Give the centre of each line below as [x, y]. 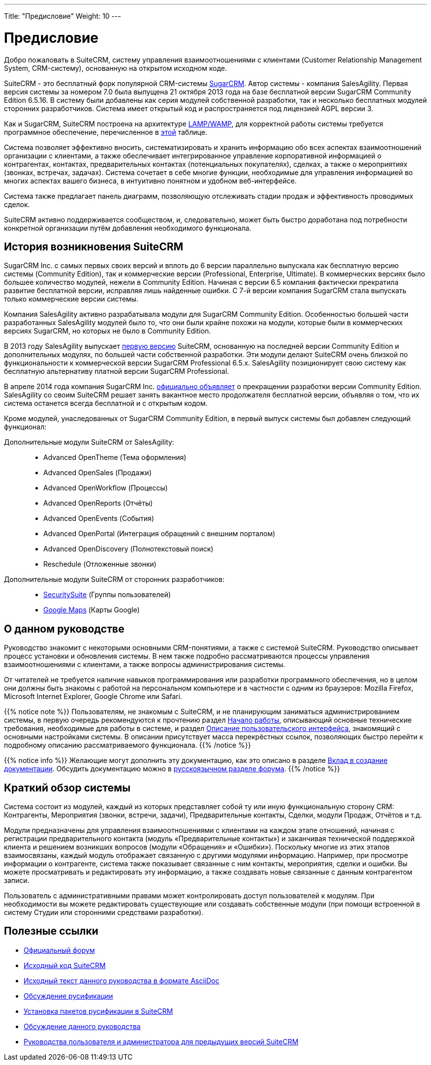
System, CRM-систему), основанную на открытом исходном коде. [116, 68]
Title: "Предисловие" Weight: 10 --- [62, 16]
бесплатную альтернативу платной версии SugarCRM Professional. [117, 371]
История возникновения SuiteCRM [94, 246]
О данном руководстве [64, 629]
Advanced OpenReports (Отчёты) [98, 503]
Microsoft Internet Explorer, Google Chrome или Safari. [93, 697]
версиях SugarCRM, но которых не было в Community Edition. [108, 331]
